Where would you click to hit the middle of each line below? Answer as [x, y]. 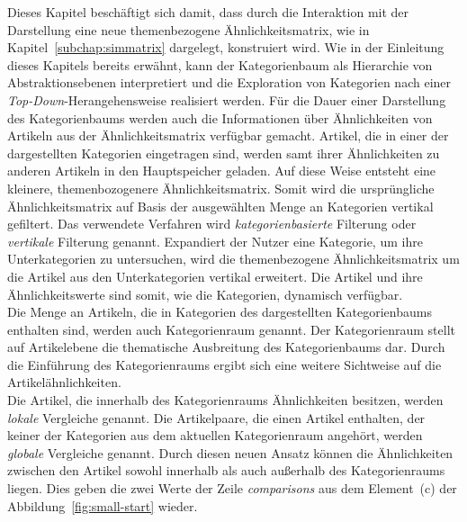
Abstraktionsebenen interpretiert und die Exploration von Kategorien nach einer [229, 82]
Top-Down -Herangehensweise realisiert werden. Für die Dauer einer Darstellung [227, 99]
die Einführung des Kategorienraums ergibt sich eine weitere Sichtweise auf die [225, 364]
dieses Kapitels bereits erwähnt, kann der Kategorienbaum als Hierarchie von [220, 64]
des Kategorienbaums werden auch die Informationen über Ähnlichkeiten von [220, 117]
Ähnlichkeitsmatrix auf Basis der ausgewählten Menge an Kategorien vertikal [220, 206]
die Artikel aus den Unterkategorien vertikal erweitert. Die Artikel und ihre [215, 276]
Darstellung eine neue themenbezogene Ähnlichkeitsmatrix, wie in [189, 29]
